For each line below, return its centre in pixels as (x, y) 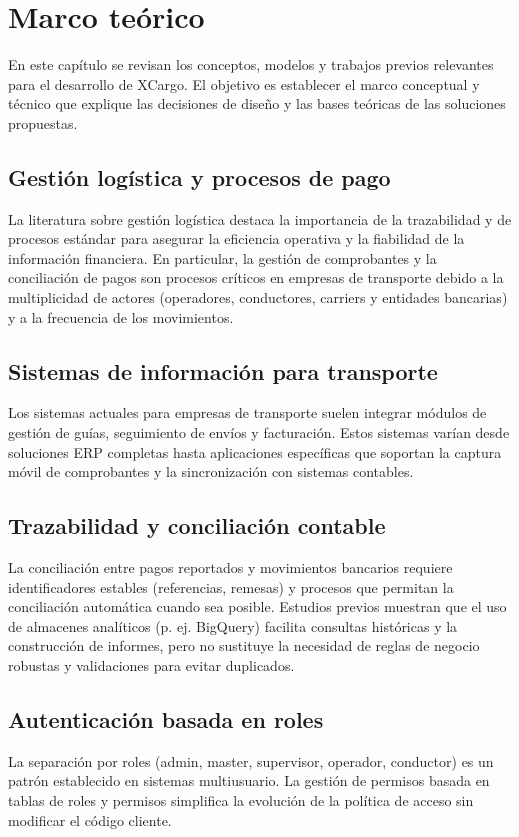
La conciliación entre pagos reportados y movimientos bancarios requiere (230, 567)
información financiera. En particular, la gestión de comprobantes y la (222, 257)
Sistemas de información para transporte (223, 370)
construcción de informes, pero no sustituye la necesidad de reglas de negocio (244, 645)
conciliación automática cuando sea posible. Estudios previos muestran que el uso (257, 606)
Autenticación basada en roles (166, 719)
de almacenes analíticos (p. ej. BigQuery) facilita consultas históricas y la (233, 625)
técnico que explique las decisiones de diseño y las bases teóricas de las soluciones (257, 103)
